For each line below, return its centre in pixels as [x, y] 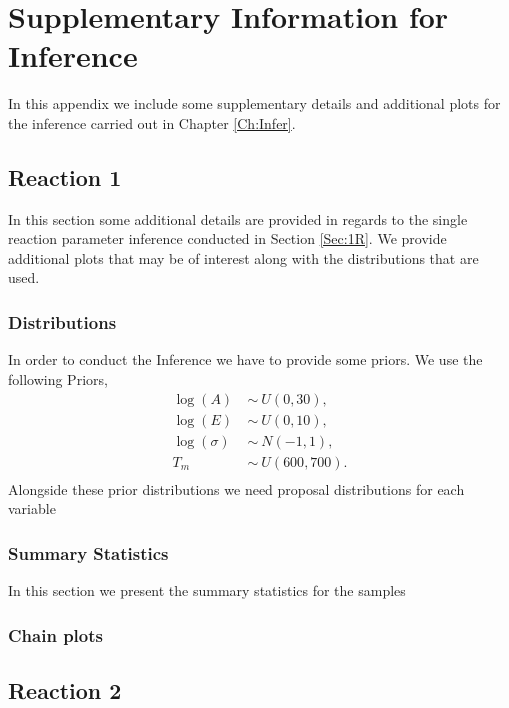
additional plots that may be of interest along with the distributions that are [243, 257]
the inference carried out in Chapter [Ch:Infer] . [152, 122]
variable [32, 508]
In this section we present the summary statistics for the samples [207, 590]
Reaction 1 [65, 176]
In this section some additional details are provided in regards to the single [238, 218]
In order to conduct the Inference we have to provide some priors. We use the [245, 359]
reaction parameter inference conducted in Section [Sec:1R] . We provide [227, 238]
